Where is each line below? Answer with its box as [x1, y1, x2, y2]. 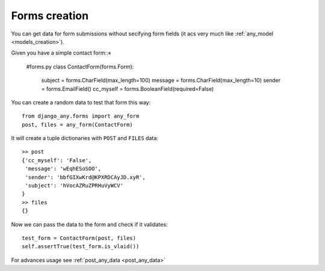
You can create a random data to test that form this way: [11, 99, 151, 106]
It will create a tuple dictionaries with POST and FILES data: [11, 135, 159, 142]
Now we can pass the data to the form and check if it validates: [11, 221, 168, 228]
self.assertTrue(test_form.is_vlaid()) [22, 243, 140, 250]
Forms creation [11, 9, 89, 22]
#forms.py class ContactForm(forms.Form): [26, 63, 134, 70]
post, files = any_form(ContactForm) [22, 121, 134, 128]
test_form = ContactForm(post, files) [22, 234, 137, 242]
